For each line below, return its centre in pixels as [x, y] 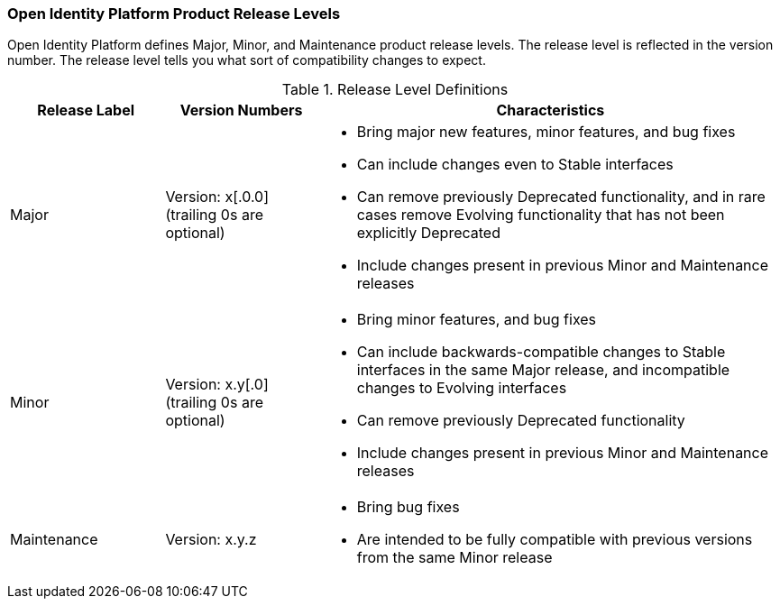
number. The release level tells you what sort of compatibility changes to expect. [247, 60]
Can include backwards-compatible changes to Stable [541, 352]
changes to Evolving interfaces [462, 388]
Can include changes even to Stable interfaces [515, 165]
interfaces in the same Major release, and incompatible [543, 370]
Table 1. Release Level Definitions [395, 90]
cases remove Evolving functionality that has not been [541, 215]
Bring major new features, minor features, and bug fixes [546, 132]
